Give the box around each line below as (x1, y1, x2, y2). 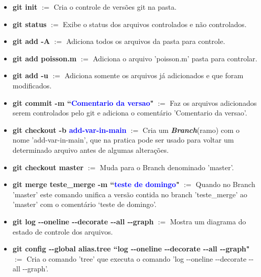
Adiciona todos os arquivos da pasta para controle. (66, 36, 225, 47)
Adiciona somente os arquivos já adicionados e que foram (64, 70, 244, 81)
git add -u (12, 70, 49, 81)
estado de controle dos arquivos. (12, 226, 113, 237)
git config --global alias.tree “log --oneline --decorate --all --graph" (12, 243, 250, 254)
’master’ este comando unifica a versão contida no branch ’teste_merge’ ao (12, 189, 247, 199)
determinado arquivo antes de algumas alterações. (12, 144, 169, 155)
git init (12, 2, 38, 12)
